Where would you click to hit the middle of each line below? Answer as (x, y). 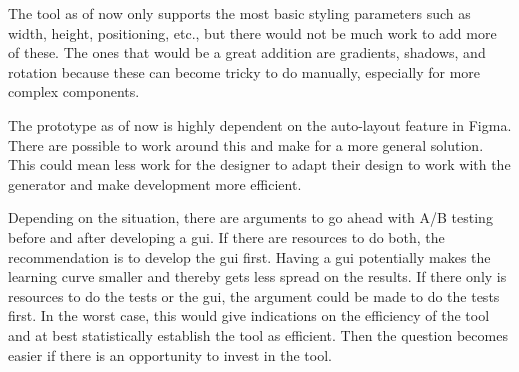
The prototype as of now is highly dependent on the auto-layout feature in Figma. (260, 124)
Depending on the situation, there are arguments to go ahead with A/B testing (250, 217)
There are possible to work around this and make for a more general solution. (246, 144)
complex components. (74, 91)
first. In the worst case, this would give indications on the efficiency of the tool (249, 315)
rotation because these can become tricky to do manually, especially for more (244, 71)
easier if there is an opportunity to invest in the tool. (170, 354)
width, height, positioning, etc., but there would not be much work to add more (252, 32)
